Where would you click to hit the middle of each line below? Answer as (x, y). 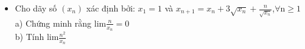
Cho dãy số (36, 8)
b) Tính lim (37, 37)
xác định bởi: (110, 8)
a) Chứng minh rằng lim (61, 23)
